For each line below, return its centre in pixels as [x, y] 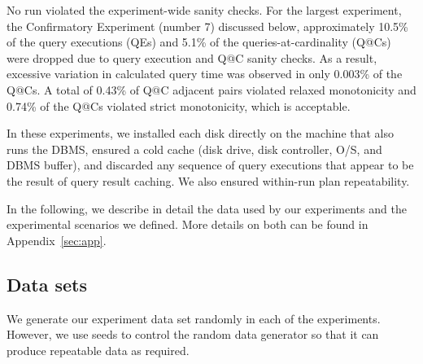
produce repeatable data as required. [98, 350]
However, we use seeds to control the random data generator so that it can [193, 334]
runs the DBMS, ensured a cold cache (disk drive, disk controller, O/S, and [194, 149]
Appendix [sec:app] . [57, 240]
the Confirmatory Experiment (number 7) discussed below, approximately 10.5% [207, 26]
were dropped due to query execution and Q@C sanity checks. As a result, [192, 57]
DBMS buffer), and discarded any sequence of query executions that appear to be [210, 165]
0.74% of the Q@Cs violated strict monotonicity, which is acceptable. [179, 105]
